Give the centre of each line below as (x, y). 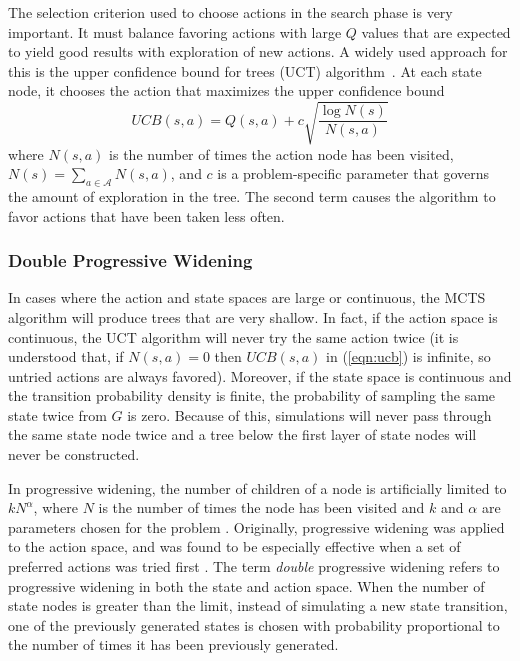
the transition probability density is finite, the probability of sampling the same (252, 395)
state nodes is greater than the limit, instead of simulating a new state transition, (258, 605)
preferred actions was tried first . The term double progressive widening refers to (254, 566)
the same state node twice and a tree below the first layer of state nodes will (242, 434)
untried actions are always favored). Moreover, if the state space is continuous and (260, 375)
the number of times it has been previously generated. (173, 644)
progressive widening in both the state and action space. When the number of (246, 585)
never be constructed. (74, 454)
